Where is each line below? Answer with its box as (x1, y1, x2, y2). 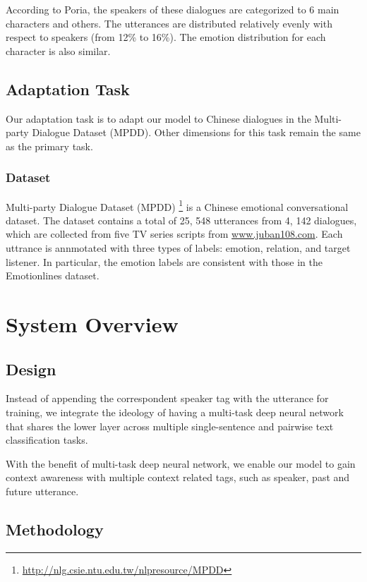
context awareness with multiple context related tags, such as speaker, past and (6, 470, 350, 485)
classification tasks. (6, 432, 88, 447)
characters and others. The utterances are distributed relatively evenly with (6, 16, 332, 30)
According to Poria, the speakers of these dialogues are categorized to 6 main (6, 2, 339, 16)
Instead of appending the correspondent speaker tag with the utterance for (6, 391, 329, 406)
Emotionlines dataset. (6, 268, 100, 283)
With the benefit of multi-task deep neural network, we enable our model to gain (6, 456, 356, 471)
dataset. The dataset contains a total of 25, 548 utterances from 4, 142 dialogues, (6, 212, 357, 227)
